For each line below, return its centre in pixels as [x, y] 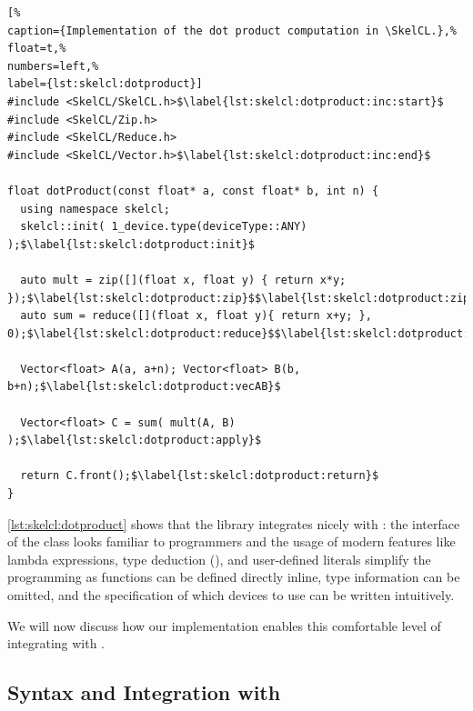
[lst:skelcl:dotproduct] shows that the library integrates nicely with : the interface [234, 523]
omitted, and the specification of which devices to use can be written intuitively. [231, 595]
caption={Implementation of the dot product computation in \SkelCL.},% [232, 30]
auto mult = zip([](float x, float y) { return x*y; [183, 280]
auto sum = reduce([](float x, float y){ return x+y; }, [196, 316]
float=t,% [37, 49]
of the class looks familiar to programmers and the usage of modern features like [231, 541]
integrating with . [56, 643]
